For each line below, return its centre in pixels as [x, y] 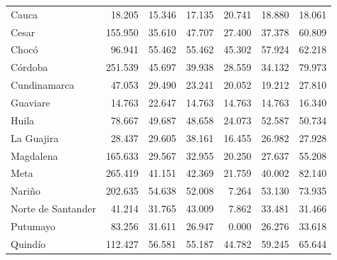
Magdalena [34, 155]
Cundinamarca [43, 85]
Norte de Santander [53, 208]
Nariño [26, 191]
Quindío [28, 243]
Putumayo [33, 226]
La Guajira [35, 137]
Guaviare [31, 102]
